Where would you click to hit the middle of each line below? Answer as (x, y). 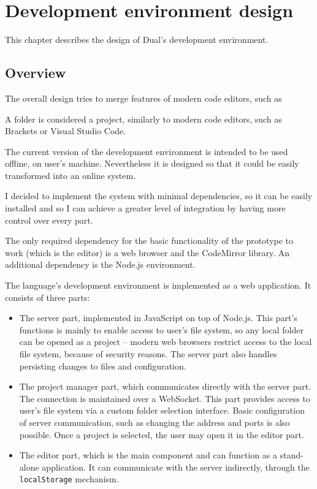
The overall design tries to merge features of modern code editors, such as (143, 98)
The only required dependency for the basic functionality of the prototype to (149, 241)
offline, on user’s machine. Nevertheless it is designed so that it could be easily (152, 163)
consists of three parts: (48, 297)
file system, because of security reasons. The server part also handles (148, 354)
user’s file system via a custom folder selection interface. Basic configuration (162, 410)
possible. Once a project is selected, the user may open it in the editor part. (162, 434)
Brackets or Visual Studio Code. (66, 131)
